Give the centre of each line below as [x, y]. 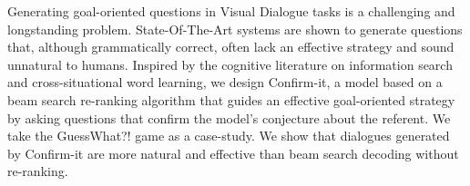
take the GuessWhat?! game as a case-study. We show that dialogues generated [229, 136]
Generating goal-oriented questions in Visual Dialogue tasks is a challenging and [231, 11]
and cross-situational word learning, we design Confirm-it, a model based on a [225, 82]
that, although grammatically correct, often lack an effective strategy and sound [231, 47]
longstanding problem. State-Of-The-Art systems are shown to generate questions [235, 29]
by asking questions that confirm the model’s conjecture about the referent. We [229, 117]
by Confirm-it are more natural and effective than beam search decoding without [233, 153]
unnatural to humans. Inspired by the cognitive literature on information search [230, 64]
